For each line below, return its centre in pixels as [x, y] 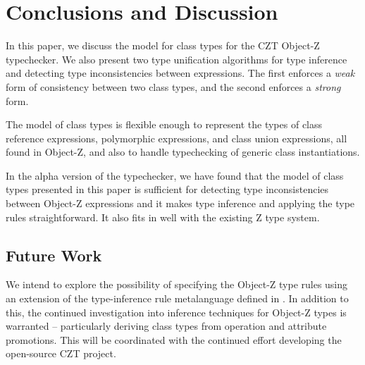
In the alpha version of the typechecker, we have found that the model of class [175, 175]
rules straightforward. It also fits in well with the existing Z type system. [163, 217]
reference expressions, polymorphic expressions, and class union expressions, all [177, 138]
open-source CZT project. [61, 353]
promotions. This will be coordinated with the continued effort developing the [174, 339]
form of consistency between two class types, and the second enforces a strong [173, 86]
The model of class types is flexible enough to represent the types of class [164, 124]
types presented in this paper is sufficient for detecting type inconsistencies [167, 189]
